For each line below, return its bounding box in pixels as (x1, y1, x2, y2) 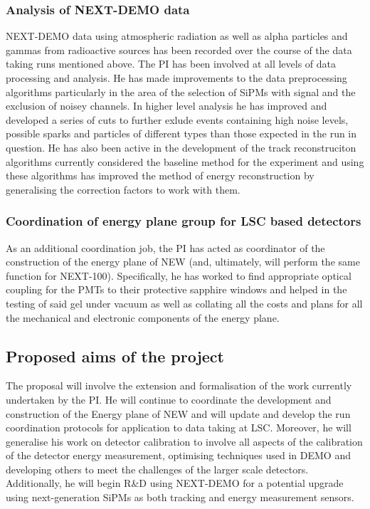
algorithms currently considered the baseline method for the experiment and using (6, 154, 364, 169)
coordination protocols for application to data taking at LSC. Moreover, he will (6, 420, 351, 435)
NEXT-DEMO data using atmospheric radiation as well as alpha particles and (6, 28, 348, 43)
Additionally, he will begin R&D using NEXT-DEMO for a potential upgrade (6, 476, 344, 490)
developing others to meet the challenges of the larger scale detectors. (6, 461, 309, 476)
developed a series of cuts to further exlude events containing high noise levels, (6, 112, 349, 127)
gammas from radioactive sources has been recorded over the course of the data (6, 42, 352, 57)
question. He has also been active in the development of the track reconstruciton (6, 140, 356, 154)
